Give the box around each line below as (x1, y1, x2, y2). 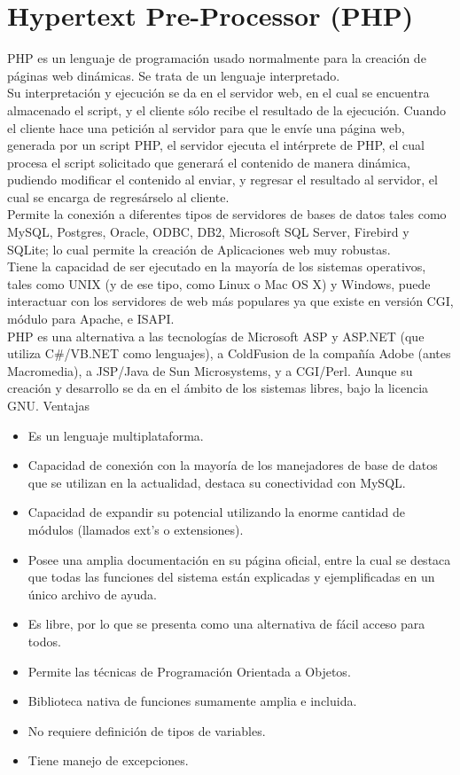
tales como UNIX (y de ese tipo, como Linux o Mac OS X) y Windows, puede (7, 274, 431, 293)
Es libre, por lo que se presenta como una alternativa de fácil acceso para (27, 615, 425, 633)
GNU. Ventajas (7, 396, 90, 414)
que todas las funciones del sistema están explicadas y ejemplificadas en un (27, 568, 435, 586)
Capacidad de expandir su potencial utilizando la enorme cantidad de (27, 503, 406, 521)
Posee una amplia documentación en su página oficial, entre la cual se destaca (27, 550, 451, 568)
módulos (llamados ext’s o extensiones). (27, 520, 244, 538)
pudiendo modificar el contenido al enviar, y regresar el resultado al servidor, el (7, 170, 438, 189)
